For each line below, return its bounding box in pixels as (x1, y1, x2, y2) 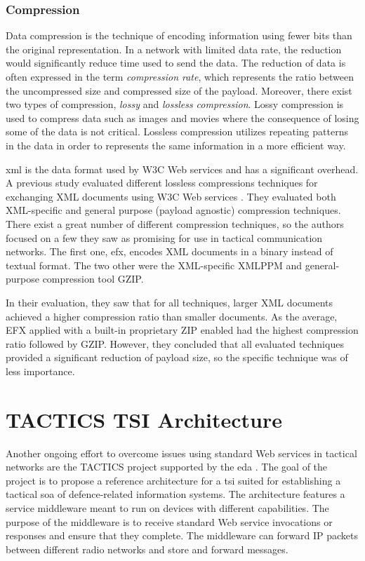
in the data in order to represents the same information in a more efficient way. (6, 137, 346, 152)
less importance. (6, 363, 75, 378)
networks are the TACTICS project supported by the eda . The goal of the (6, 459, 328, 474)
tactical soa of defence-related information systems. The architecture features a (6, 487, 345, 501)
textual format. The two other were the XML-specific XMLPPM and (6, 257, 303, 272)
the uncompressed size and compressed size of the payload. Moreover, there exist (6, 83, 352, 97)
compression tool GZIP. (42, 271, 144, 286)
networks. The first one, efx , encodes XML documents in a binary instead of (6, 244, 333, 259)
